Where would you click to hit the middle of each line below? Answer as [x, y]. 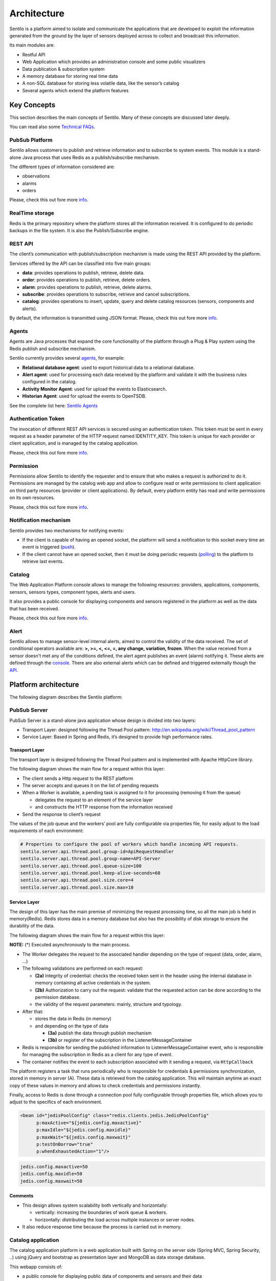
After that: [33, 1011]
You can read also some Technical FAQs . [52, 127]
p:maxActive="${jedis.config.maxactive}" [89, 1123]
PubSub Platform [31, 140]
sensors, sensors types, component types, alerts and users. [73, 592]
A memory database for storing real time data [70, 76]
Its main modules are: [32, 45]
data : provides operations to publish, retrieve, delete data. [84, 273]
